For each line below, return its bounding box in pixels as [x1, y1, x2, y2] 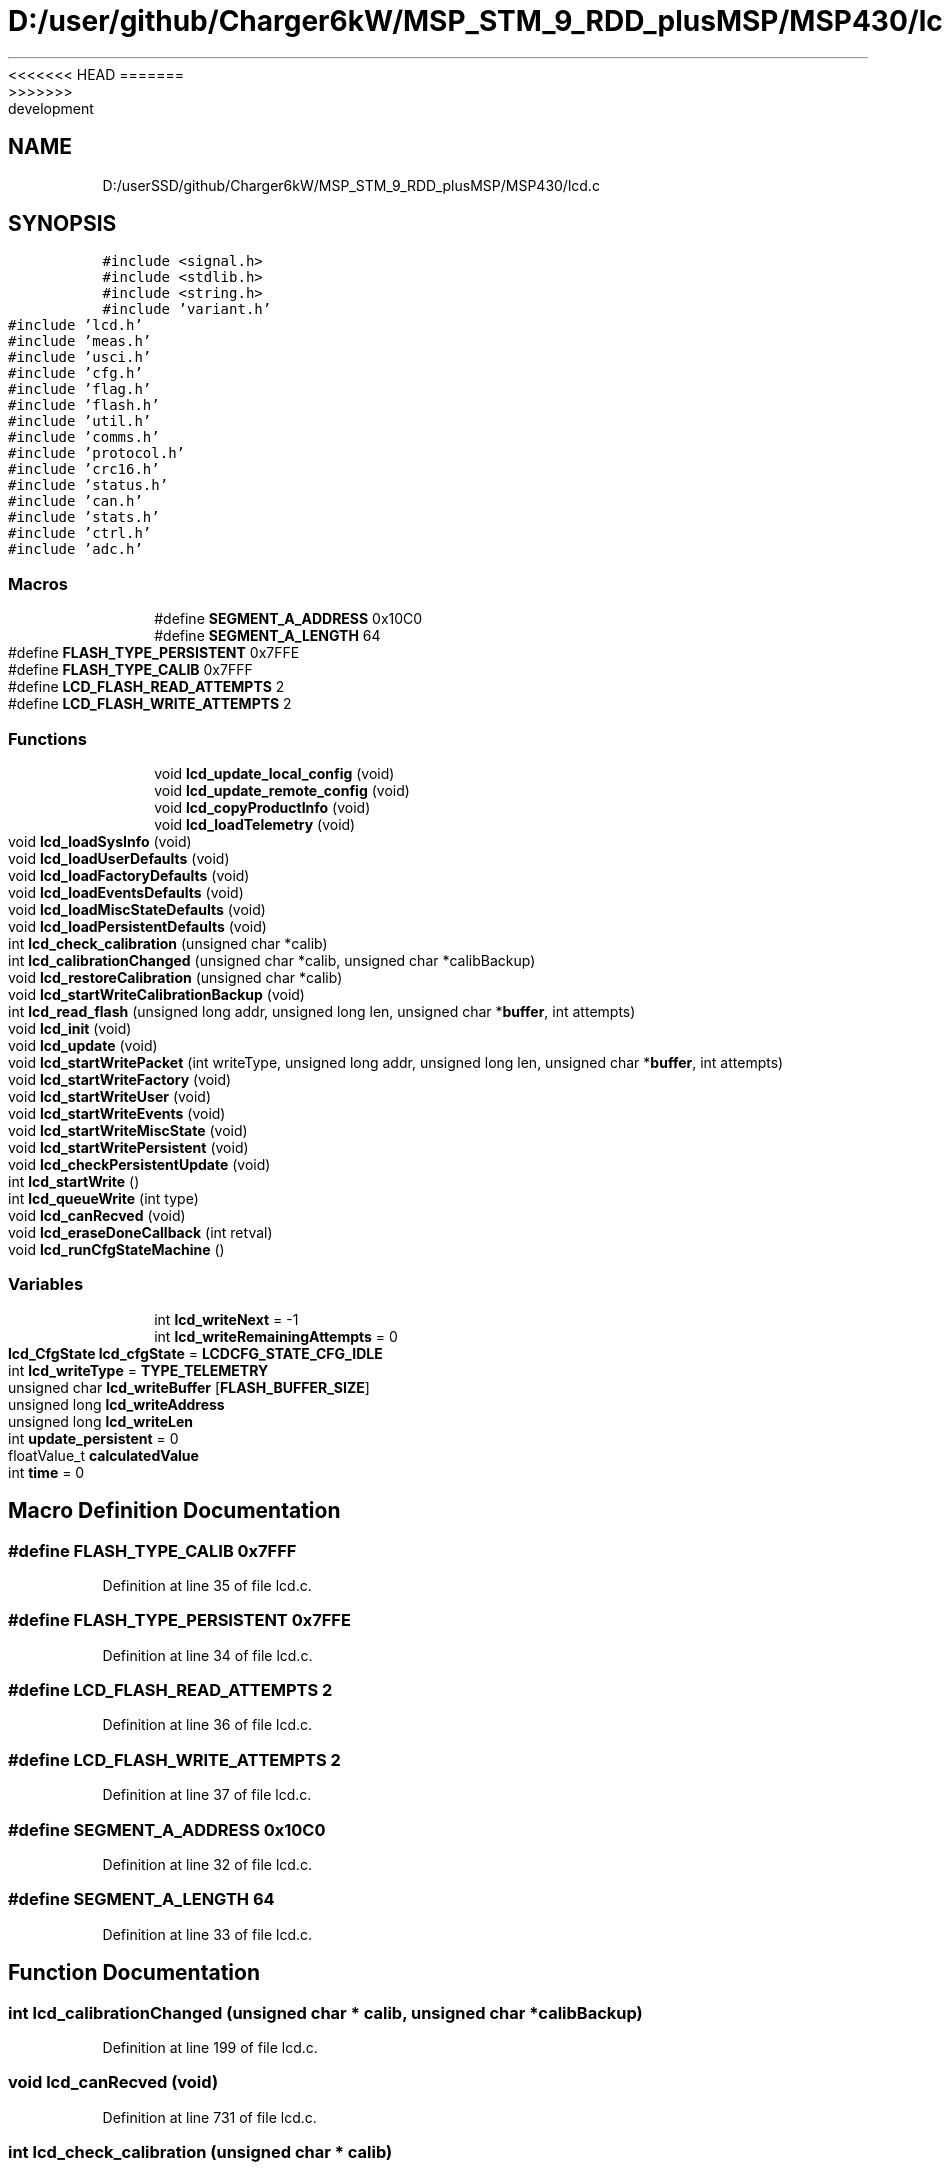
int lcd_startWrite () [8, 1172, 140, 1190]
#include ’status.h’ [8, 477, 169, 494]
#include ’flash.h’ [8, 397, 160, 414]
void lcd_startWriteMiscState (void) [8, 1121, 248, 1139]
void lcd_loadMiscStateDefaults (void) [8, 900, 266, 918]
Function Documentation [8, 1960, 260, 1986]
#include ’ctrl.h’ [8, 525, 152, 542]
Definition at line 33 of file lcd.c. [102, 1925, 313, 1943]
